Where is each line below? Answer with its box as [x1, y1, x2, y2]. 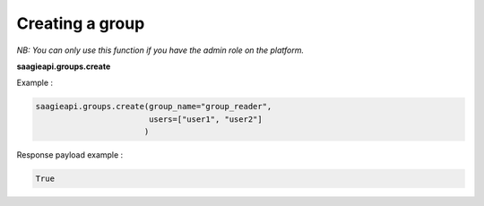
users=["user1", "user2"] [148, 114, 264, 124]
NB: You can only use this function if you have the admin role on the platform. [16, 45, 305, 56]
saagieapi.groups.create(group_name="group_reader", [35, 101, 272, 112]
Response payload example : [16, 150, 124, 160]
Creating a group [16, 13, 145, 33]
